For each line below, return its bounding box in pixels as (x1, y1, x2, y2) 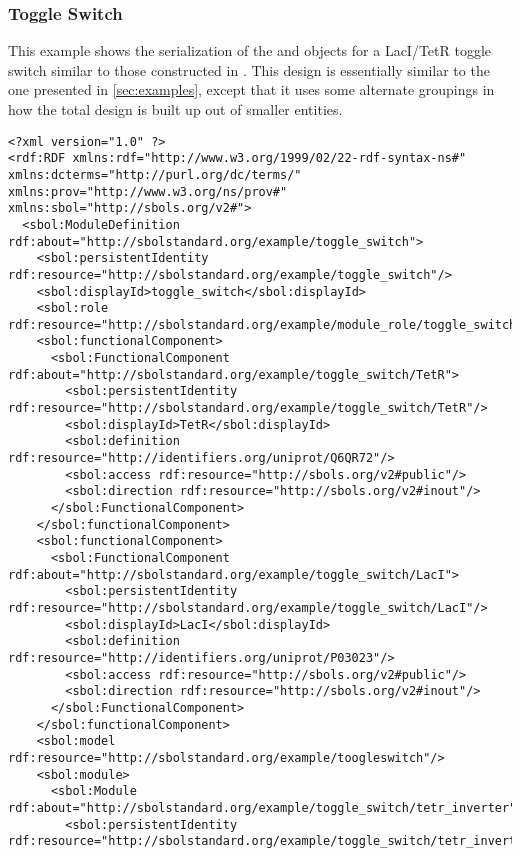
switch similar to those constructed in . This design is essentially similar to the (8, 59, 490, 80)
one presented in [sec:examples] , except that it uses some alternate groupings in (8, 79, 495, 100)
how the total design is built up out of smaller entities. (8, 99, 343, 119)
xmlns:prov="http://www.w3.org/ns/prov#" (8, 184, 288, 199)
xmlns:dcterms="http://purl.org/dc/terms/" (8, 167, 302, 182)
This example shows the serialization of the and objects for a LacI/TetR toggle (8, 40, 492, 61)
